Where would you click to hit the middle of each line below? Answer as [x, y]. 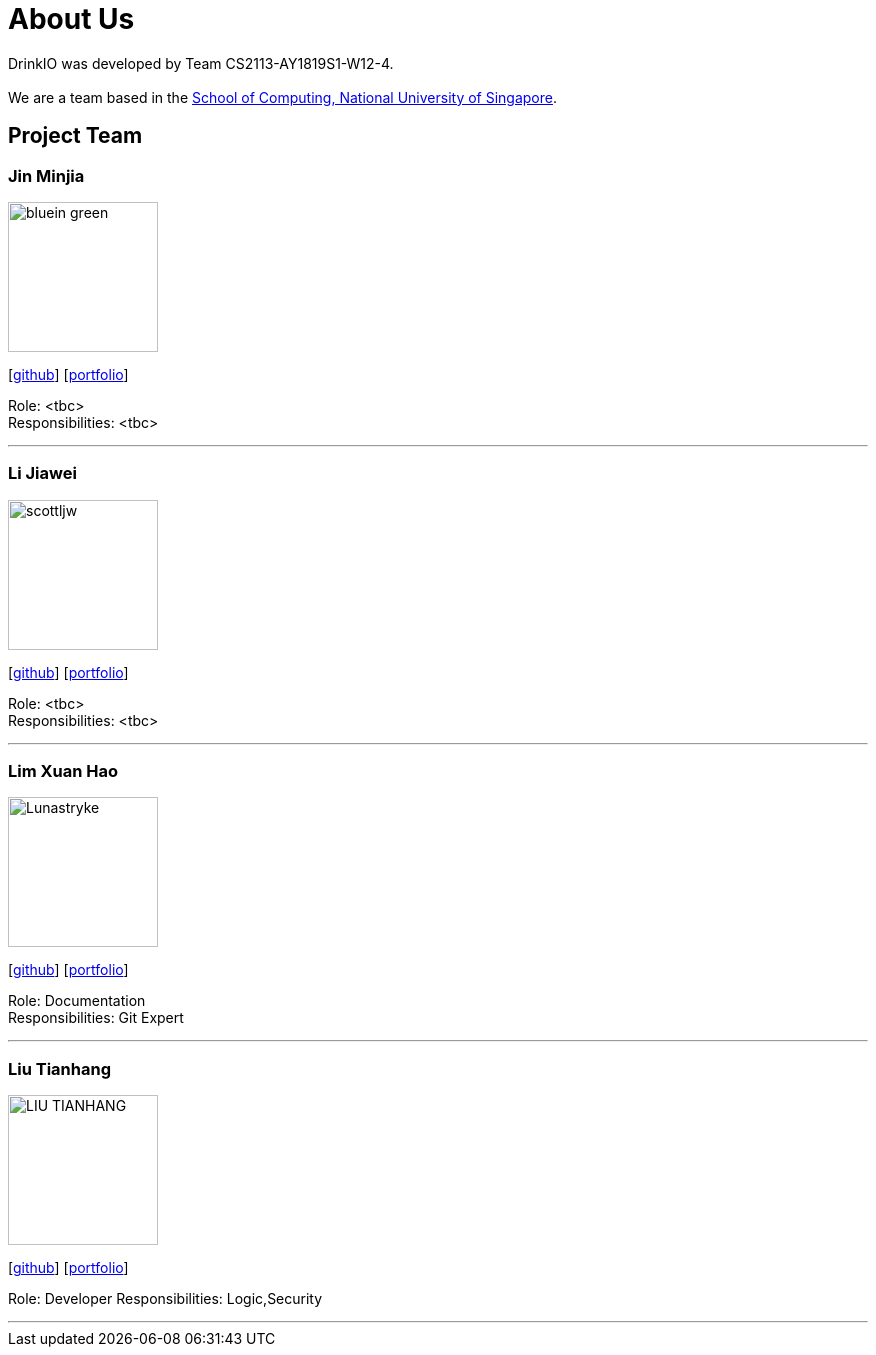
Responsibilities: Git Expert [96, 1018]
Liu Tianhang [59, 1068]
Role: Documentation [77, 1001]
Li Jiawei [42, 473]
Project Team [75, 136]
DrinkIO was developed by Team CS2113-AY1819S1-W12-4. [201, 63]
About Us [71, 19]
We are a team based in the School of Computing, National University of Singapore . [283, 97]
